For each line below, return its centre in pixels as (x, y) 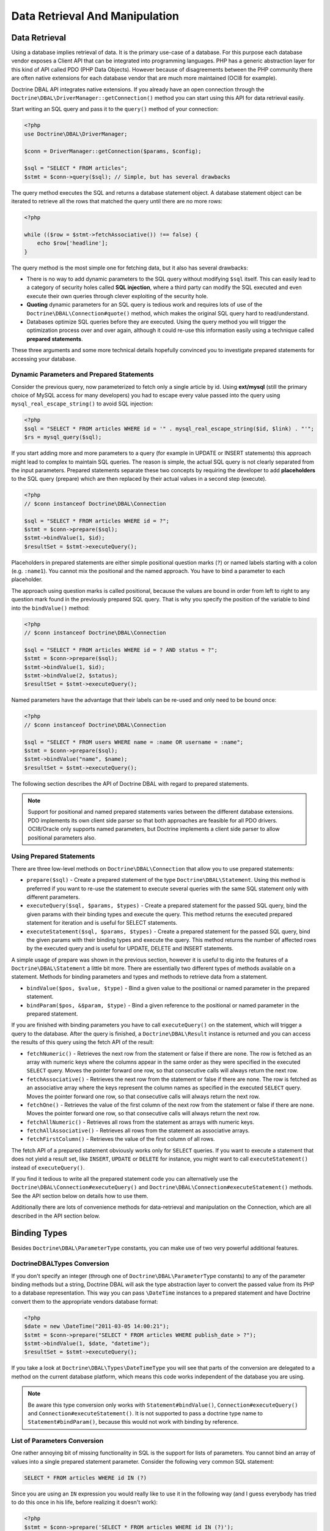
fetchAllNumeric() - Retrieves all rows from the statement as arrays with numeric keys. (141, 1122)
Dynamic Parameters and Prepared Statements (82, 375)
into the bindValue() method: (50, 608)
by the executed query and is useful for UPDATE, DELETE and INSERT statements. (130, 949)
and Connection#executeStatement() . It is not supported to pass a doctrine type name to (145, 1413)
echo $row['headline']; (72, 243)
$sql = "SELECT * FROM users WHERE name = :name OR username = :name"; (134, 742)
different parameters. (53, 897)
